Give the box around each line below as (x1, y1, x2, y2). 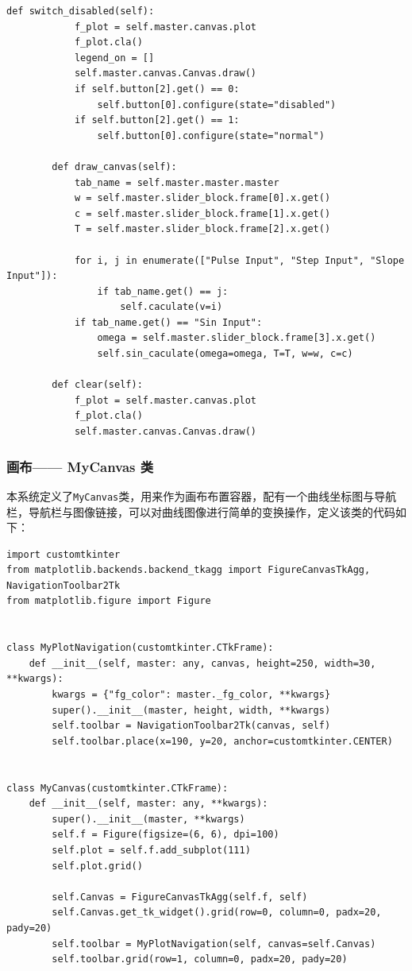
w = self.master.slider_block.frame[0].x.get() (74, 192, 331, 204)
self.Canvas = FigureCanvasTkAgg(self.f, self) (52, 891, 308, 903)
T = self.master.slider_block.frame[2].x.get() (74, 223, 331, 235)
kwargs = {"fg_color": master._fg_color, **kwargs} (52, 689, 331, 701)
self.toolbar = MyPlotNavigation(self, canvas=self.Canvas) (52, 938, 376, 950)
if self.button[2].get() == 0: (74, 83, 240, 95)
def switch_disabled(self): (6, 6, 155, 17)
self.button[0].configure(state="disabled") (97, 99, 337, 110)
